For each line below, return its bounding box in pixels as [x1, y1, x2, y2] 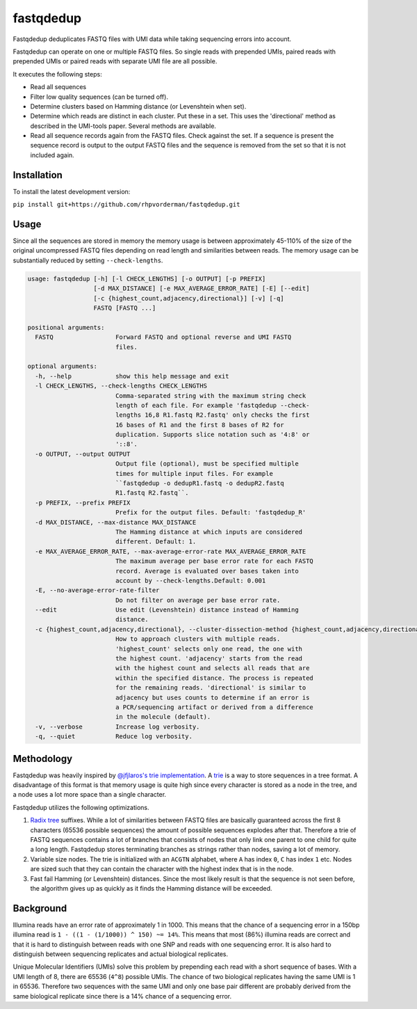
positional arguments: [27, 324, 105, 331]
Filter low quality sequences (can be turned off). [30, 93, 168, 101]
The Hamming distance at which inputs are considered [115, 527, 302, 536]
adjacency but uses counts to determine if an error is [115, 693, 310, 701]
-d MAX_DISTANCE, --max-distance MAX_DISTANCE [35, 518, 197, 526]
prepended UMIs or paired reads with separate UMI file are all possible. [13, 57, 218, 65]
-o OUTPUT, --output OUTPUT [35, 450, 131, 458]
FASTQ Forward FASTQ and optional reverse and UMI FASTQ [35, 333, 292, 341]
